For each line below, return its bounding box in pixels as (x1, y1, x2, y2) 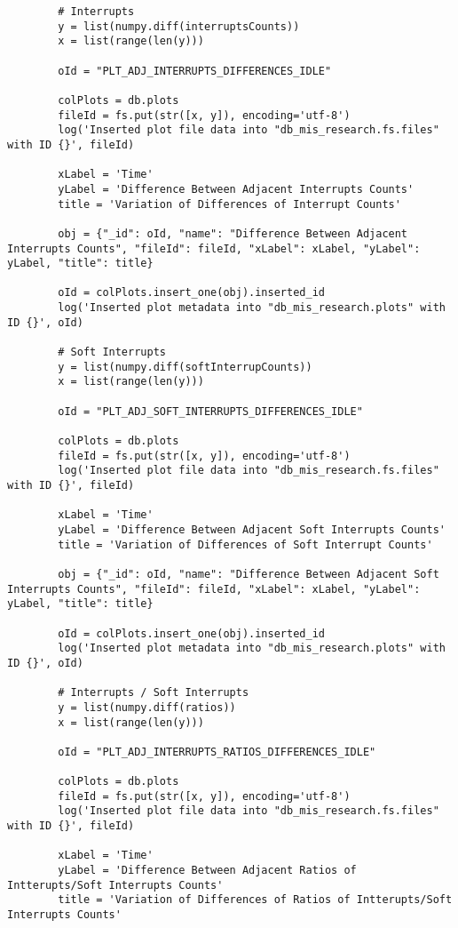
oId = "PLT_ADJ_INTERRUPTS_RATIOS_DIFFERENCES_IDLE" (58, 745, 376, 758)
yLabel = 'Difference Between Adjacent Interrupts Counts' (58, 182, 415, 196)
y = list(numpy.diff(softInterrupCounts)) (58, 360, 312, 373)
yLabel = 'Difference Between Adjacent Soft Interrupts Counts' (58, 523, 446, 536)
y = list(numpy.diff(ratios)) (58, 700, 236, 714)
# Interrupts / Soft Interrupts (58, 686, 249, 700)
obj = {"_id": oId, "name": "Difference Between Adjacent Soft (58, 567, 439, 580)
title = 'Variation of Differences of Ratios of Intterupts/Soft (58, 893, 453, 907)
